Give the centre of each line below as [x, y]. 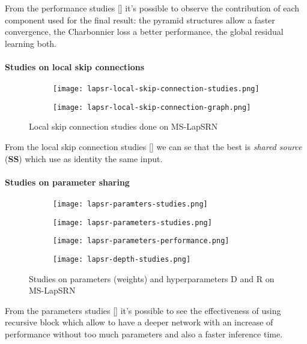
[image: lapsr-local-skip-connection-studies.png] [156, 89]
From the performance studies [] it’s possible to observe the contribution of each [152, 8]
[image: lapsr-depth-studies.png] [122, 260]
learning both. [31, 43]
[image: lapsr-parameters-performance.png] [141, 241]
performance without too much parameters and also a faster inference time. [144, 334]
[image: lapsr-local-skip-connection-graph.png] [152, 107]
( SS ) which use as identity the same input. [84, 158]
